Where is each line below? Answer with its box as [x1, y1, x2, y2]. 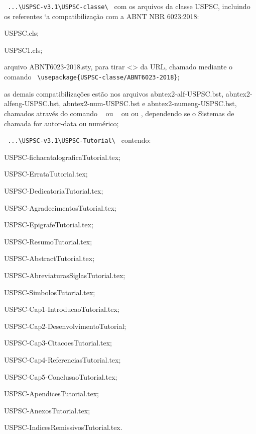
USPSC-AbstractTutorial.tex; [4, 253, 95, 264]
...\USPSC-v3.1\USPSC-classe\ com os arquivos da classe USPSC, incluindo [8, 1, 250, 11]
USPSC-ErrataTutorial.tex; [4, 168, 88, 179]
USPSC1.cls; [4, 44, 43, 55]
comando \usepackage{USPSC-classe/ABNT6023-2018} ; [4, 71, 180, 82]
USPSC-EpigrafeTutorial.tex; [4, 219, 93, 230]
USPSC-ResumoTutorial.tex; [4, 236, 92, 246]
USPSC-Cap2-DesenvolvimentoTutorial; [4, 320, 126, 331]
